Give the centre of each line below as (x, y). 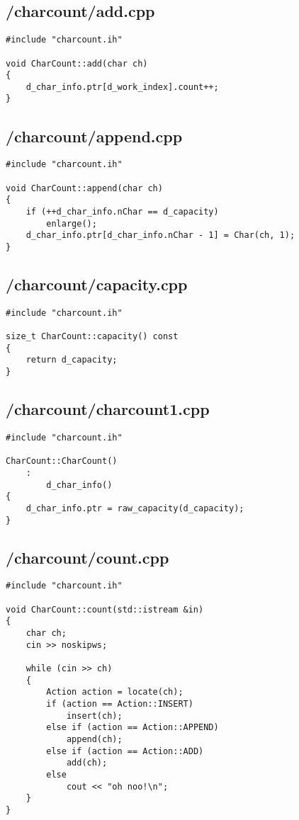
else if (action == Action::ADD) (125, 751)
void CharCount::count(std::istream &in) (105, 609)
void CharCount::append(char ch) (84, 188)
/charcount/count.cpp (88, 557)
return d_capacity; (72, 360)
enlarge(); (72, 223)
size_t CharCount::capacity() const (92, 337)
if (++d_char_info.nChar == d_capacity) (122, 211)
